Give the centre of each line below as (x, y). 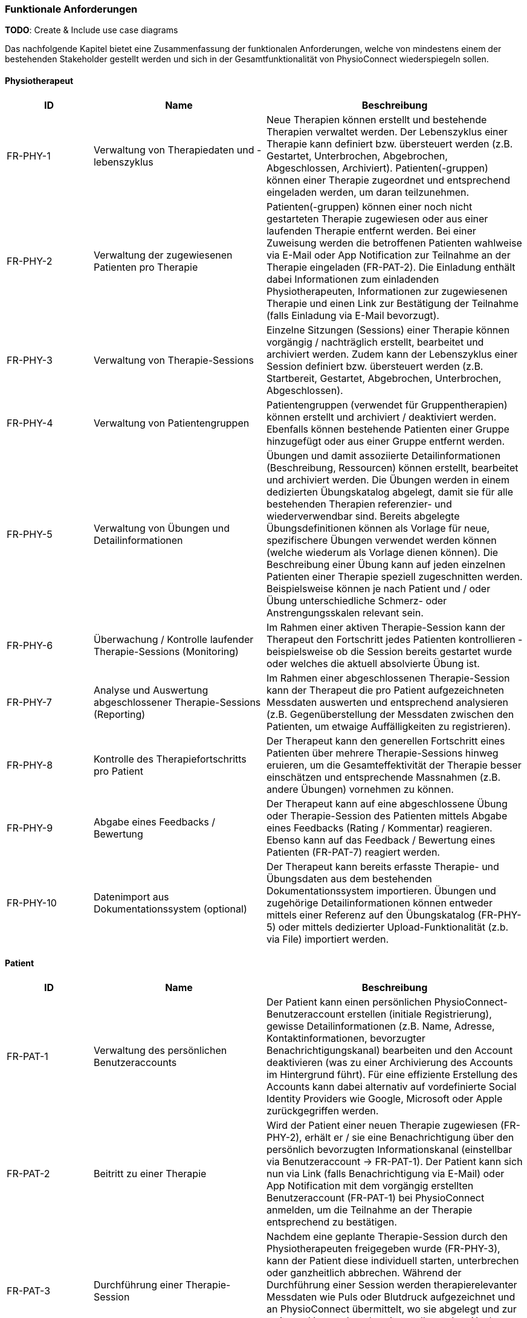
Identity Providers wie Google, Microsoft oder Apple (384, 1098)
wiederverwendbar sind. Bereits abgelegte (363, 516)
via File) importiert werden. (328, 939)
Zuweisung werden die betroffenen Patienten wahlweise (394, 243)
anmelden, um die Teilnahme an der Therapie (369, 1210)
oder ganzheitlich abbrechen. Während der (364, 1272)
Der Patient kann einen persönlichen (349, 1002)
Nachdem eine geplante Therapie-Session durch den (387, 1236)
